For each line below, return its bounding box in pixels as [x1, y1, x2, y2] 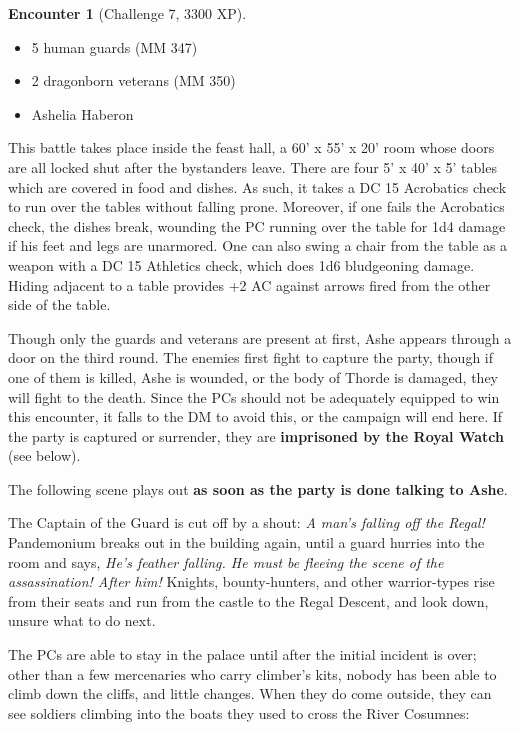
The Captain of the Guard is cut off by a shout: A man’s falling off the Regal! [8, 512, 485, 533]
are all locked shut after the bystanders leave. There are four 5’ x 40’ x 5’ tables [8, 156, 497, 177]
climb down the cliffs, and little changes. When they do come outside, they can [8, 683, 492, 704]
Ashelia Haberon [31, 103, 134, 124]
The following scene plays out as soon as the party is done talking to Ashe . [8, 478, 508, 499]
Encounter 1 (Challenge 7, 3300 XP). [8, 3, 247, 23]
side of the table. [8, 294, 111, 315]
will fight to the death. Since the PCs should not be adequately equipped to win [8, 386, 500, 407]
